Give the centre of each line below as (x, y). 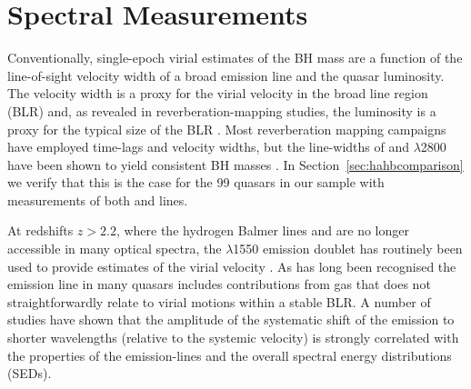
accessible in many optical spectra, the (115, 249)
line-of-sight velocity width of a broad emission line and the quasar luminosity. (226, 75)
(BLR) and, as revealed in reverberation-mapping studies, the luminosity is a (222, 110)
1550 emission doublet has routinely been (348, 249)
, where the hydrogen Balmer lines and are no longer (262, 230)
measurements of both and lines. (98, 199)
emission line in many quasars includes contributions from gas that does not (219, 284)
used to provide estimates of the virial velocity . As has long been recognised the (232, 266)
